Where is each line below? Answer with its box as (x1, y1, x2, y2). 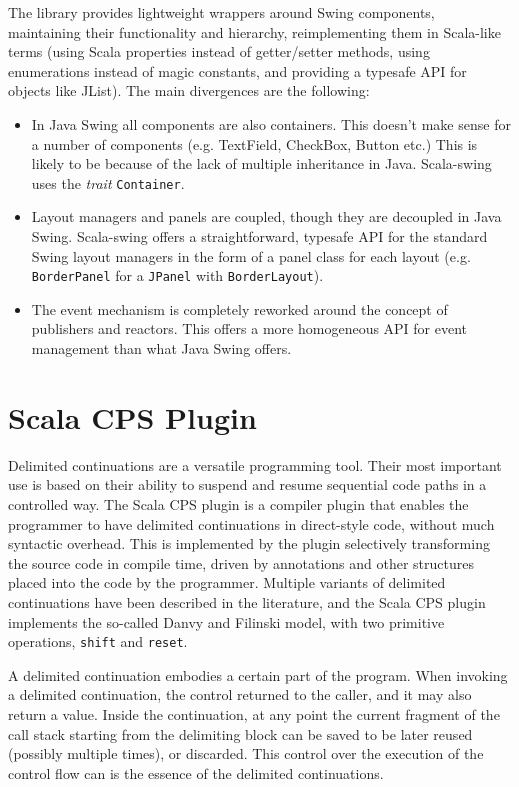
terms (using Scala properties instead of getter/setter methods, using (8, 41, 430, 62)
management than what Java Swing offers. (31, 338, 292, 359)
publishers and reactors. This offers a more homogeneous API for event (31, 318, 468, 339)
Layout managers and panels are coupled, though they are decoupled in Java (31, 206, 502, 227)
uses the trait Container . (31, 172, 185, 193)
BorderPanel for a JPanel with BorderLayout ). (31, 265, 324, 286)
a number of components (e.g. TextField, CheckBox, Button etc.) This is (31, 133, 478, 154)
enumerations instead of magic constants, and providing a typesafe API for (8, 60, 467, 81)
